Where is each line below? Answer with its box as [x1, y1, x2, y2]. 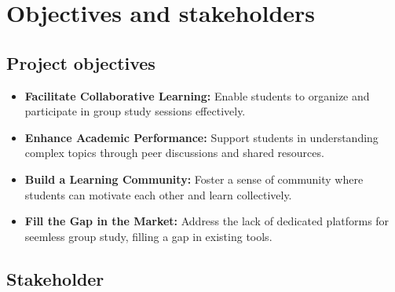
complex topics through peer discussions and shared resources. [24, 144, 324, 161]
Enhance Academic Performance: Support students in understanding [24, 129, 379, 145]
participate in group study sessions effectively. [24, 103, 246, 119]
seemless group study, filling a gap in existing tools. [24, 228, 272, 244]
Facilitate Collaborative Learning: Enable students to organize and [24, 87, 370, 104]
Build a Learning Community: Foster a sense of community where [24, 170, 364, 187]
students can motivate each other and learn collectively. [24, 186, 292, 203]
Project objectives [6, 50, 155, 75]
